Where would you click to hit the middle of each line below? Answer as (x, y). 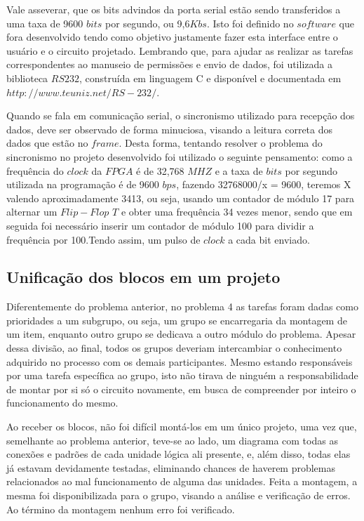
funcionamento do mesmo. (62, 403)
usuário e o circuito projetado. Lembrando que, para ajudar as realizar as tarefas (180, 50)
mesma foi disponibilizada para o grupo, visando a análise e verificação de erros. (178, 495)
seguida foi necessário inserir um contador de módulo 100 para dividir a (160, 225)
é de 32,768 (160, 170)
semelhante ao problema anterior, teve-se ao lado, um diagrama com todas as (172, 440)
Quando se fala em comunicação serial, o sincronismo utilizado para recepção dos (181, 116)
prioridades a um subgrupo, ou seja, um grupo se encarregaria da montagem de (177, 320)
